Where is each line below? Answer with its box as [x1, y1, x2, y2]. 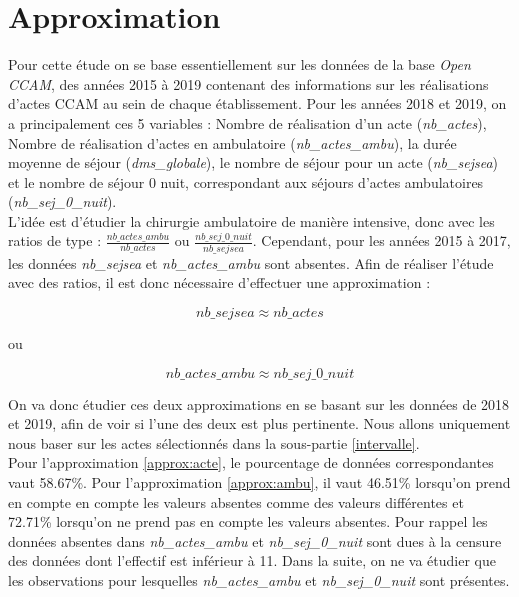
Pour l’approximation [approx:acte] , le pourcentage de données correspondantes [8, 452, 494, 473]
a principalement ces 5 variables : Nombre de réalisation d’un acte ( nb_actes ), [8, 112, 487, 133]
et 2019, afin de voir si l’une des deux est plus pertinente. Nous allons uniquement [8, 413, 511, 434]
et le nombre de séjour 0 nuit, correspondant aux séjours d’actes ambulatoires [8, 171, 484, 192]
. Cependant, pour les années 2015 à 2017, [252, 230, 511, 251]
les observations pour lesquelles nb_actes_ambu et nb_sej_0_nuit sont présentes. [8, 569, 510, 590]
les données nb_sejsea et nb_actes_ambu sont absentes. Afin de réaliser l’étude [8, 252, 494, 273]
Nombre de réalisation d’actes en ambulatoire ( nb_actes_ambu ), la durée [8, 132, 457, 153]
